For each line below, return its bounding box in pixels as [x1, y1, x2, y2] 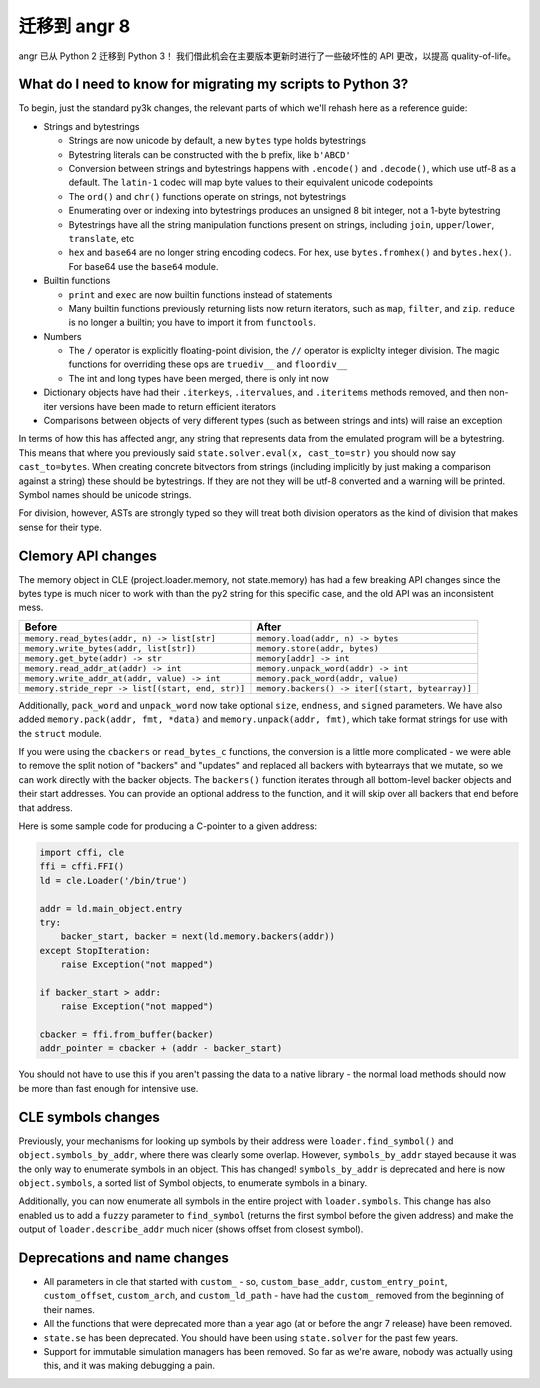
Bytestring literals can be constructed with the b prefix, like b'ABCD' [68, 148, 352, 160]
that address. [18, 801, 74, 814]
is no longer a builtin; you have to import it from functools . [68, 316, 317, 329]
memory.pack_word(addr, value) [256, 673, 399, 684]
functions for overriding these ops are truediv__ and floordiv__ [68, 358, 348, 370]
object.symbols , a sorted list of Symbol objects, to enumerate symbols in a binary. [18, 1176, 368, 1189]
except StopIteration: [39, 945, 151, 956]
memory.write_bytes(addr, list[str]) [24, 643, 197, 654]
